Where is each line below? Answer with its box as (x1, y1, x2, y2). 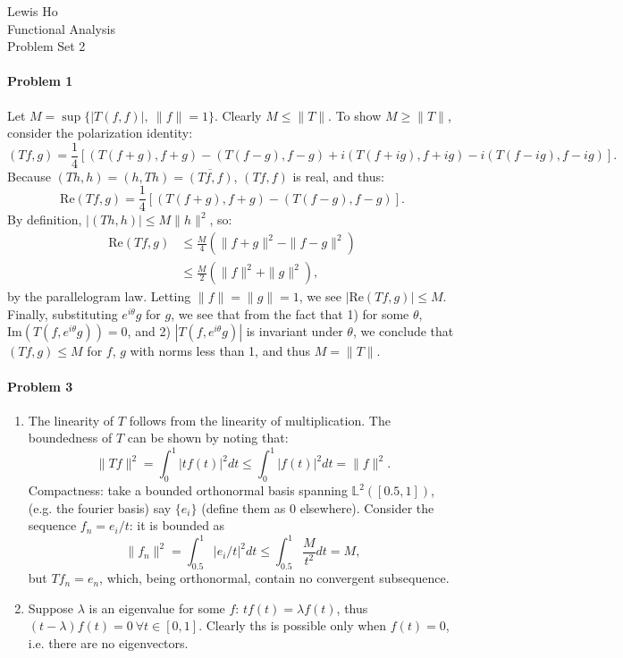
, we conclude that (352, 322, 454, 341)
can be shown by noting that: (127, 428, 289, 447)
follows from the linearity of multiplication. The (129, 410, 391, 429)
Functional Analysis (7, 19, 115, 38)
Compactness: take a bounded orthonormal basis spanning (28, 481, 348, 500)
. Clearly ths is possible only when (198, 616, 387, 635)
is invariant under (246, 322, 343, 341)
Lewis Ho (7, 2, 58, 20)
